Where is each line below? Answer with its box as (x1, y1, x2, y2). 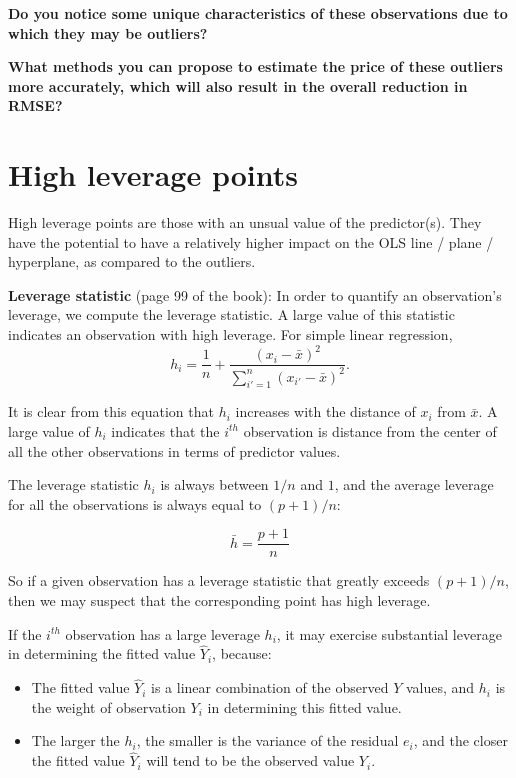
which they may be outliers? (8, 22, 208, 43)
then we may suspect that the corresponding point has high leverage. (8, 589, 431, 610)
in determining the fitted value (8, 643, 196, 664)
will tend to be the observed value (146, 750, 355, 771)
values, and (405, 677, 475, 698)
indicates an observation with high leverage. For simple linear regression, (8, 324, 453, 345)
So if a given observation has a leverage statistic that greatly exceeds (8, 570, 430, 591)
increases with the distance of (235, 401, 416, 422)
